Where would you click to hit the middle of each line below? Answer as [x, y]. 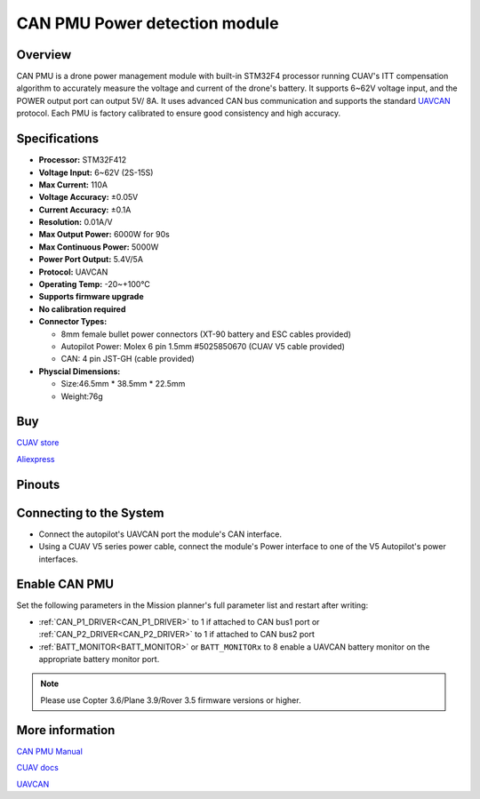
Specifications [58, 139]
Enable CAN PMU [65, 584]
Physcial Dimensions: [80, 371]
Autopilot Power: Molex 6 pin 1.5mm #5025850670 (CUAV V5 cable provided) [203, 346]
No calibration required [82, 309]
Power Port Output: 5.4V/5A [91, 260]
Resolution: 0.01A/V [76, 222]
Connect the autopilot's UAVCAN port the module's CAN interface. [160, 534]
